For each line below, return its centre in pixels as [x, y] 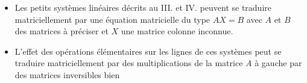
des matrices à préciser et [62, 31]
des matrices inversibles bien [67, 74]
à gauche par [278, 63]
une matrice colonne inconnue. [177, 31]
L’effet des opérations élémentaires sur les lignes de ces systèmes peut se [148, 51]
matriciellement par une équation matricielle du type [112, 19]
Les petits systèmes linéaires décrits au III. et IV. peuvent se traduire [143, 7]
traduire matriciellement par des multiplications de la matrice [129, 63]
